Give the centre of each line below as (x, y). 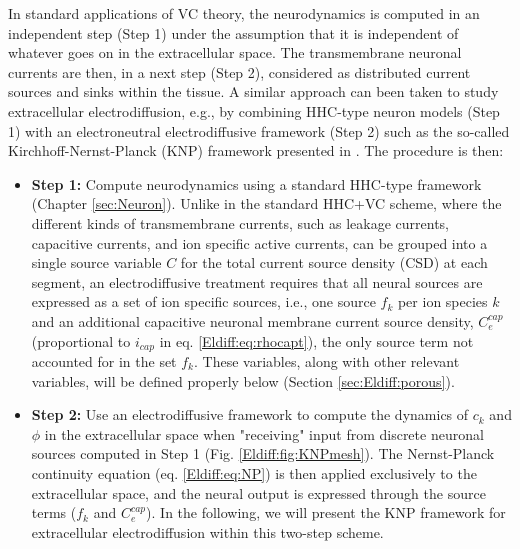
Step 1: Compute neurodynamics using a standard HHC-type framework (256, 183)
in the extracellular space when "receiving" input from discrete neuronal (264, 433)
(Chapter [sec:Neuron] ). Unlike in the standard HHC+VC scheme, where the (266, 203)
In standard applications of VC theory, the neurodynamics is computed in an (244, 13)
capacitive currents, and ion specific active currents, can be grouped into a (259, 242)
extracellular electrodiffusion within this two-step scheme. (207, 531)
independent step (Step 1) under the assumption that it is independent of (233, 32)
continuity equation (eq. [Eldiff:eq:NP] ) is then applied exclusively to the (254, 472)
